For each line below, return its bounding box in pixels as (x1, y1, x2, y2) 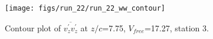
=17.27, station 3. (144, 21, 209, 34)
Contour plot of (5, 21, 61, 34)
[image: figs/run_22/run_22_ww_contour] (5, 4, 166, 12)
